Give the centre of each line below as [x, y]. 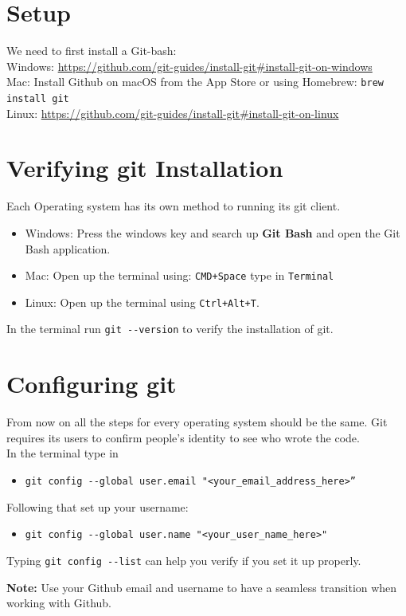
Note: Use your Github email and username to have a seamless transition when [202, 587]
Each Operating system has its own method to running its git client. [174, 206]
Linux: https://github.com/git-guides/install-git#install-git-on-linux [173, 113]
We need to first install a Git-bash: [92, 51]
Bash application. [68, 248]
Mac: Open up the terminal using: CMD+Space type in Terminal [180, 275]
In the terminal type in [62, 453]
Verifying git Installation [145, 168]
